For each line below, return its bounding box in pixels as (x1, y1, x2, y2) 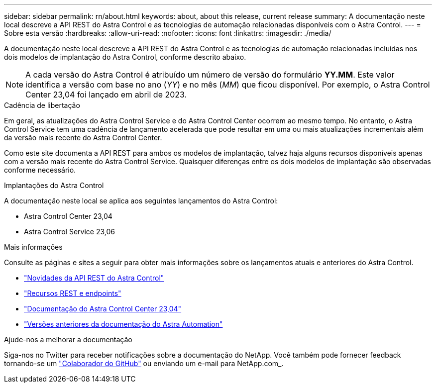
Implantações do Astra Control (4, 181, 104, 190)
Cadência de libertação (4, 101, 80, 109)
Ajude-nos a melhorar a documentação (4, 335, 132, 344)
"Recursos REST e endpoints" (24, 289, 121, 297)
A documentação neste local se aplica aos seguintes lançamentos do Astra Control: (4, 196, 278, 205)
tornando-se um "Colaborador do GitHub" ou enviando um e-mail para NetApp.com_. (4, 359, 284, 368)
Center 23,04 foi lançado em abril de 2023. (25, 90, 187, 99)
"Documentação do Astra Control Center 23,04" (24, 304, 182, 313)
